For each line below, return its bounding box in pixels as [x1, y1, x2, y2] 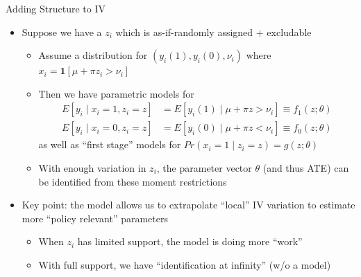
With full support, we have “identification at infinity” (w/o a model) [38, 258, 331, 271]
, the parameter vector [156, 161, 252, 175]
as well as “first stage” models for [38, 137, 181, 152]
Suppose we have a [22, 24, 102, 39]
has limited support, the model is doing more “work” [77, 234, 303, 249]
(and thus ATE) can [262, 161, 349, 175]
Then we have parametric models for [38, 86, 194, 100]
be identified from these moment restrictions [38, 174, 227, 188]
